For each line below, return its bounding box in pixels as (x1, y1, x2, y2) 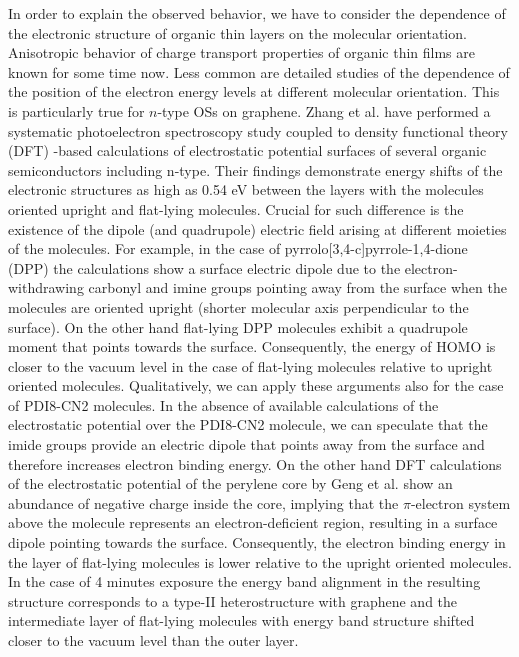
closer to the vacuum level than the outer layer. (8, 630, 299, 650)
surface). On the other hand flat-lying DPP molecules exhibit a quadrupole (8, 316, 468, 337)
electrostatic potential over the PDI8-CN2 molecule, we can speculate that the (8, 414, 488, 435)
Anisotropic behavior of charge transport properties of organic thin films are (8, 42, 475, 63)
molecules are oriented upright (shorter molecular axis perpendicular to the (8, 296, 469, 317)
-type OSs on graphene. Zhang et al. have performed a (157, 100, 491, 121)
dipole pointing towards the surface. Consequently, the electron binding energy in (8, 532, 506, 553)
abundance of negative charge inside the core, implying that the (8, 492, 399, 513)
